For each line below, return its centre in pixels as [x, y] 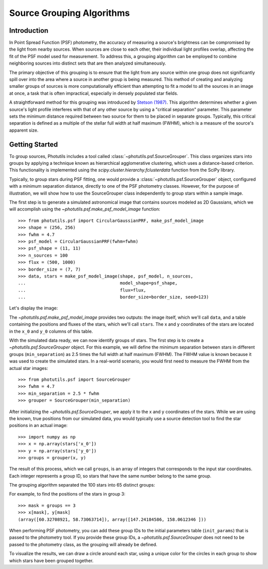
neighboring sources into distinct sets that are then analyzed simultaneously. [88, 63]
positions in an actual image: [38, 426]
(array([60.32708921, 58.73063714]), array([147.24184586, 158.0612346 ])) [112, 519]
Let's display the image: [33, 308]
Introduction [29, 31]
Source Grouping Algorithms [69, 13]
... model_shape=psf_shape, [98, 283]
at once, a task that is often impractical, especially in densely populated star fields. [94, 93]
